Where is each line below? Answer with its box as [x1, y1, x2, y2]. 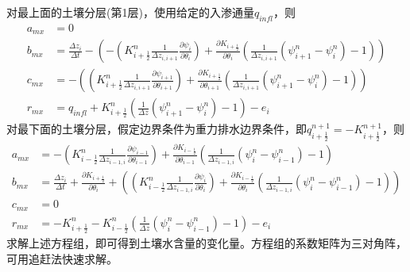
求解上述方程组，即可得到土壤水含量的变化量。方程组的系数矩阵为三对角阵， [6, 234, 407, 251]
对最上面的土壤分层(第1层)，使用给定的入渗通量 [6, 4, 254, 20]
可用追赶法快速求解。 [6, 250, 118, 266]
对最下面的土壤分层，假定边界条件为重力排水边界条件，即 [6, 121, 307, 137]
